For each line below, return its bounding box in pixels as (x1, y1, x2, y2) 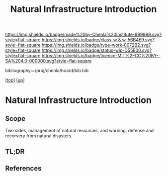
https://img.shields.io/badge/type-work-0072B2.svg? (41, 42, 151, 48)
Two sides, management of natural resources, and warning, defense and (5, 128, 154, 134)
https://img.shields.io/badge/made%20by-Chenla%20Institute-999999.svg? (5, 31, 162, 38)
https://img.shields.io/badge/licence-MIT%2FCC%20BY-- (41, 53, 161, 59)
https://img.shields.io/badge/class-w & (41, 37, 121, 43)
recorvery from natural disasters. (5, 133, 73, 139)
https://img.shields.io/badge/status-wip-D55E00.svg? (41, 47, 152, 53)
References (5, 164, 42, 173)
